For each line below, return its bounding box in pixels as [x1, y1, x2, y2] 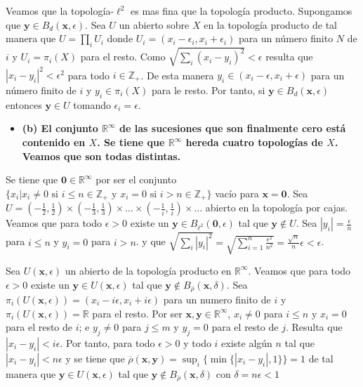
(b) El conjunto [22, 121, 98, 136]
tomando [73, 97, 111, 112]
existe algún [221, 335, 272, 350]
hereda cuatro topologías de [185, 135, 323, 150]
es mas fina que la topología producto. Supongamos [131, 4, 352, 18]
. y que [136, 234, 166, 249]
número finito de [6, 83, 77, 98]
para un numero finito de [163, 292, 271, 306]
